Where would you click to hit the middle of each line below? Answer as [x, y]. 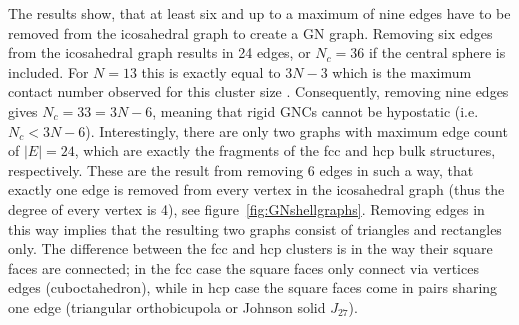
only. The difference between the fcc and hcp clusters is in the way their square [250, 248]
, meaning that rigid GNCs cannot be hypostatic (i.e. [315, 110]
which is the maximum [402, 71]
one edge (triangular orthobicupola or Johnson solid [167, 306]
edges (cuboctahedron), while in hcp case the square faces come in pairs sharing [253, 287]
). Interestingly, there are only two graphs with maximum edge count [296, 130]
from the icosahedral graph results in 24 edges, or [159, 52]
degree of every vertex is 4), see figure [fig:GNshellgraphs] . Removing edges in [246, 208]
